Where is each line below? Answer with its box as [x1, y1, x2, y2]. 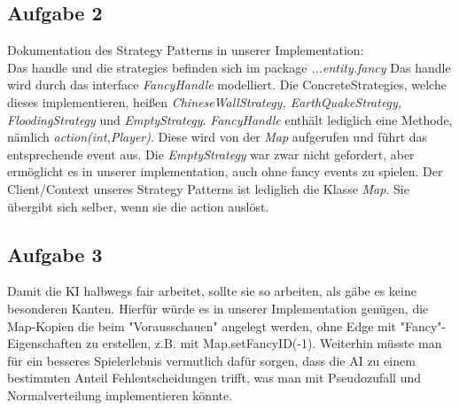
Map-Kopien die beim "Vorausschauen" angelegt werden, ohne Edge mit [7, 316, 397, 335]
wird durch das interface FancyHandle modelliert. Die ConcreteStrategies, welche [7, 75, 447, 94]
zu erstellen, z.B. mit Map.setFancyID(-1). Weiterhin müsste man [85, 334, 442, 352]
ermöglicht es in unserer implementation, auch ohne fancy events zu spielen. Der [7, 162, 443, 181]
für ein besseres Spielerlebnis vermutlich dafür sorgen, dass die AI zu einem [7, 351, 416, 369]
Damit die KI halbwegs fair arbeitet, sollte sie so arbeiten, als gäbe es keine [7, 282, 416, 300]
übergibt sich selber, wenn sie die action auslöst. [7, 197, 269, 215]
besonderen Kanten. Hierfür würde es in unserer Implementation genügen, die [7, 298, 429, 317]
